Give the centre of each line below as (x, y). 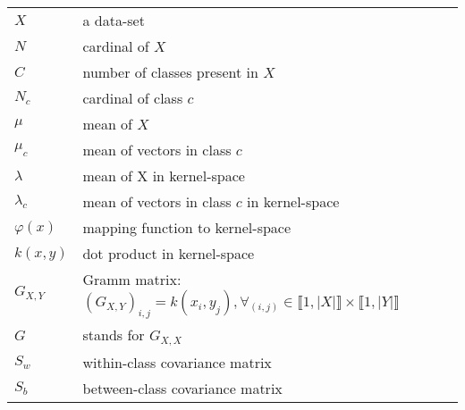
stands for (114, 335)
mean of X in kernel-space (164, 176)
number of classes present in (170, 72)
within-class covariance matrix (177, 363)
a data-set (114, 20)
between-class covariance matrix (182, 389)
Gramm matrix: (132, 279)
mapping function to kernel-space (187, 227)
